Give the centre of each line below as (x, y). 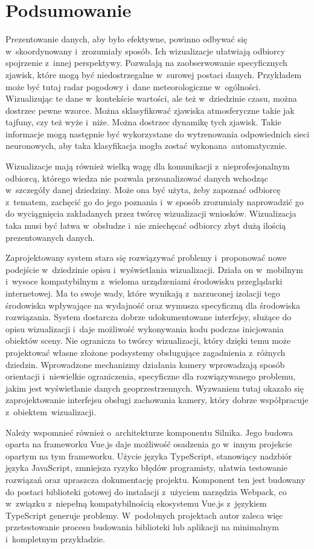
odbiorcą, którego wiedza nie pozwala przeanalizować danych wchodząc (137, 178)
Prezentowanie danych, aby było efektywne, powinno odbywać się (127, 39)
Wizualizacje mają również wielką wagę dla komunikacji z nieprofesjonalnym (148, 166)
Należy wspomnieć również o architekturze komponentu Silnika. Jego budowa (149, 432)
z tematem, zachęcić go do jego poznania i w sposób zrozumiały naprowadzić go (155, 201)
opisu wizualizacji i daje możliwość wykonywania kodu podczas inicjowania (145, 328)
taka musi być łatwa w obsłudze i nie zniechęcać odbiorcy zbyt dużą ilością (146, 225)
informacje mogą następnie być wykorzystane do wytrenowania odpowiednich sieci (158, 133)
